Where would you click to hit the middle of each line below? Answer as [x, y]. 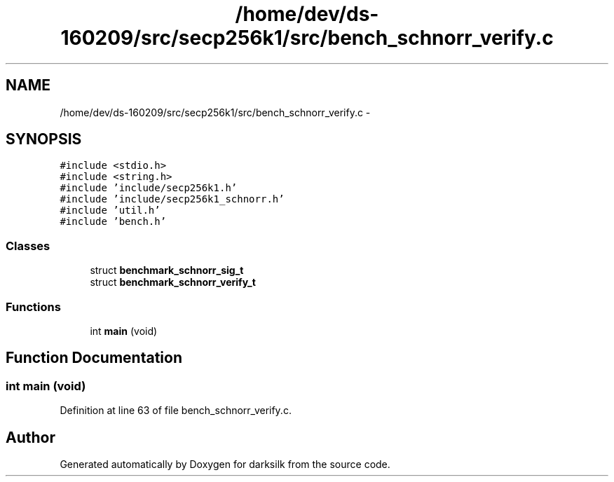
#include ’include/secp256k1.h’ [149, 188]
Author [30, 437]
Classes [28, 246]
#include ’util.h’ [110, 211]
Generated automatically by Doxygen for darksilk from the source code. [225, 464]
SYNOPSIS [44, 139]
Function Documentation [94, 358]
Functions [33, 307]
